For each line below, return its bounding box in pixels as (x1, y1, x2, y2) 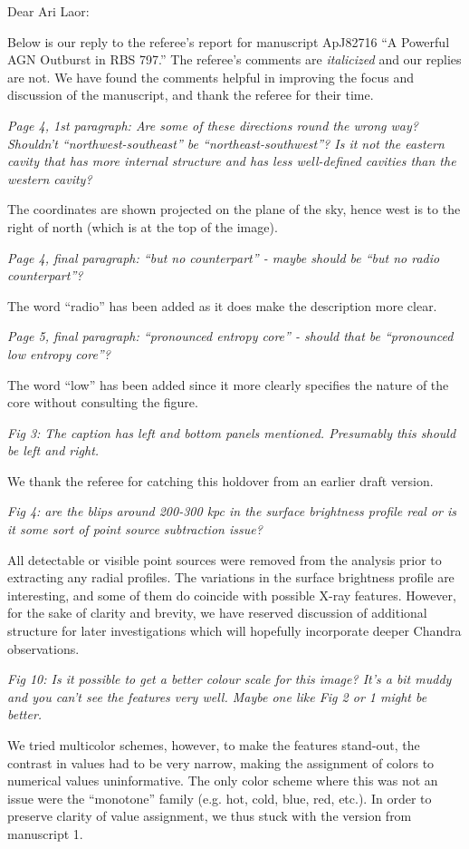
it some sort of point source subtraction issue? (7, 520, 263, 539)
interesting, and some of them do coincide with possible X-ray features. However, (7, 585, 456, 604)
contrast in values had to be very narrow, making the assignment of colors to (7, 753, 435, 772)
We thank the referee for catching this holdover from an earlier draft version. (7, 471, 434, 490)
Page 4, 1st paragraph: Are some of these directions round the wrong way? (7, 115, 418, 134)
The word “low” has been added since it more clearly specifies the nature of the (7, 375, 449, 394)
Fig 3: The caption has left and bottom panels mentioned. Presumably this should (7, 423, 456, 442)
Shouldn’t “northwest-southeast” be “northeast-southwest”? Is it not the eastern (7, 133, 445, 152)
